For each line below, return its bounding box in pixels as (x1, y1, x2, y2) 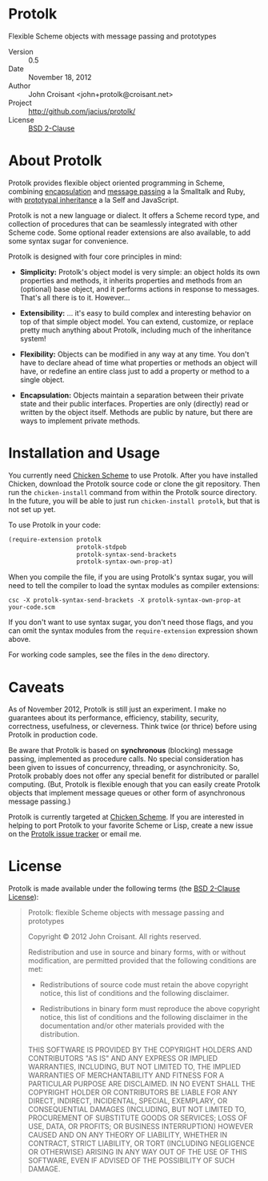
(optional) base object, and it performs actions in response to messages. (19, 284, 260, 293)
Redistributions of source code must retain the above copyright (39, 980, 249, 990)
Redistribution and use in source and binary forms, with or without (27, 947, 246, 957)
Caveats (8, 678, 65, 696)
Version (8, 46, 34, 56)
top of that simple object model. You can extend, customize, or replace (19, 316, 254, 326)
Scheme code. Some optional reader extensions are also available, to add (8, 228, 250, 237)
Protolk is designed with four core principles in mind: (8, 252, 182, 261)
